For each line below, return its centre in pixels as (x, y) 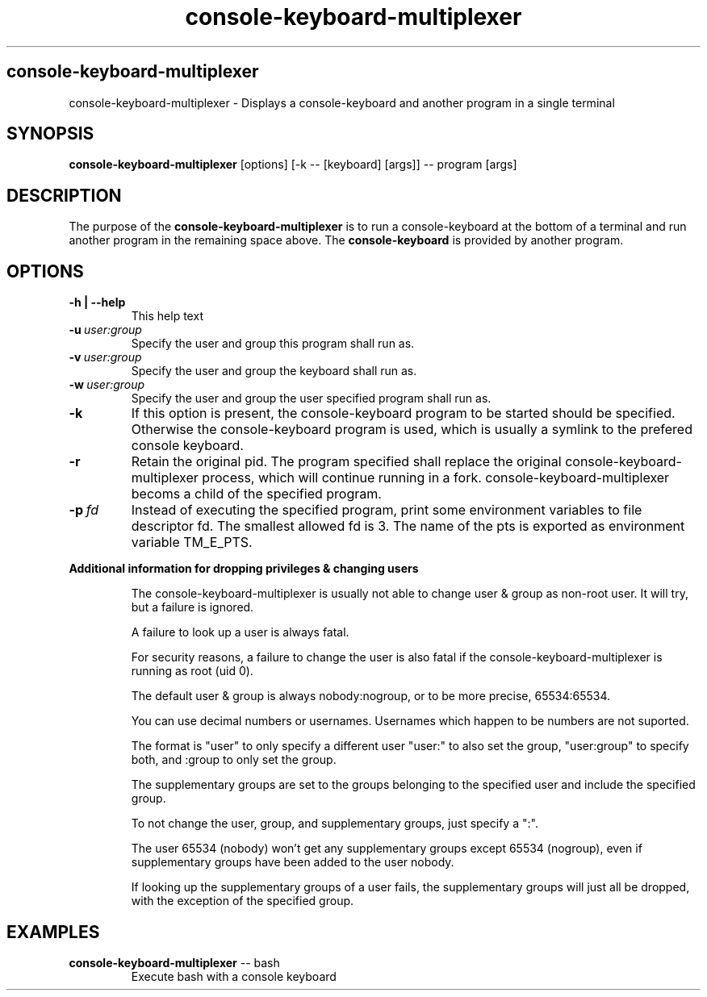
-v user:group (105, 357)
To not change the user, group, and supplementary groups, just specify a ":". (335, 824)
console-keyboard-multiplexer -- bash (174, 962)
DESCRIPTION (64, 195)
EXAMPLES (53, 932)
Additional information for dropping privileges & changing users (244, 569)
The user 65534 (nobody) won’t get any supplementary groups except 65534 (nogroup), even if (387, 849)
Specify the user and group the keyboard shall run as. (274, 371)
